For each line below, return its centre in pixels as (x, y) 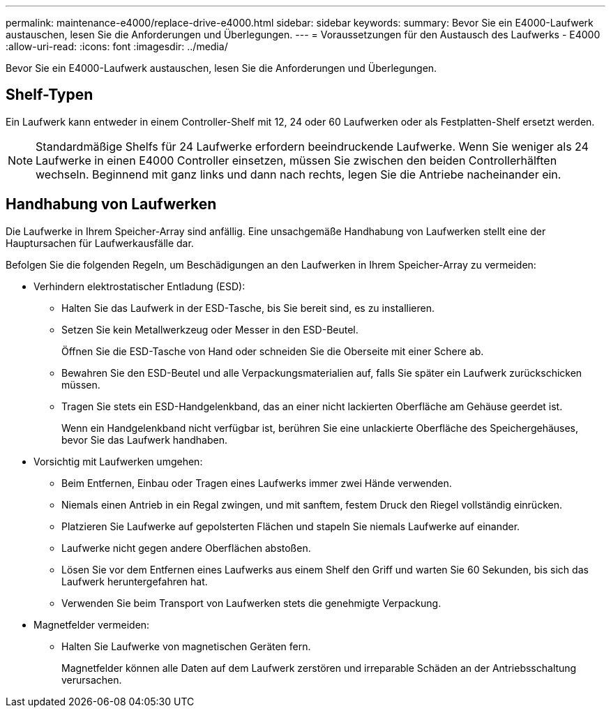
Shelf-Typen (50, 95)
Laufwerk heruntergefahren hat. (135, 581)
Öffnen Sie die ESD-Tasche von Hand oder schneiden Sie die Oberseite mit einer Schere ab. (273, 351)
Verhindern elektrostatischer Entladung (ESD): (139, 286)
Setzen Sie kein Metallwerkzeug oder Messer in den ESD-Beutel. (210, 329)
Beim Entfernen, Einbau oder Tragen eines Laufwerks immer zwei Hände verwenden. (257, 483)
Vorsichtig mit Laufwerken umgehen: (118, 461)
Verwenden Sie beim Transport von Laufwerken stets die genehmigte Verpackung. (251, 603)
